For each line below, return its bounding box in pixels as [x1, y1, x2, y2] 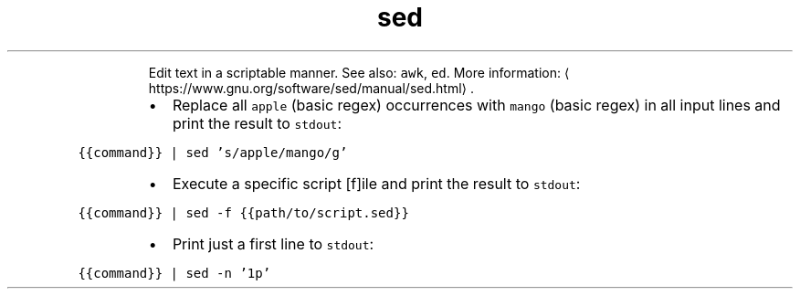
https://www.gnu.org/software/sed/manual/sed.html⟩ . [148, 79, 475, 96]
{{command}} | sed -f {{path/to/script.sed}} [78, 205, 409, 220]
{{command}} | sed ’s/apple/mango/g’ [78, 144, 348, 160]
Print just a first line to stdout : [172, 234, 374, 253]
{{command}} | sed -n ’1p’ [78, 265, 271, 280]
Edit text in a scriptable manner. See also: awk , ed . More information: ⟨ [148, 64, 570, 80]
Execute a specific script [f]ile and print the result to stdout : [172, 174, 581, 193]
